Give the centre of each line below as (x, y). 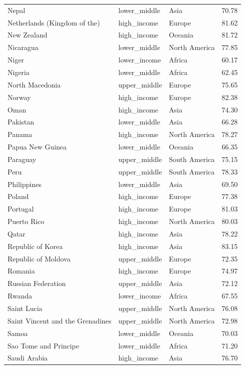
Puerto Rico (26, 221)
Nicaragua (23, 47)
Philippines (24, 184)
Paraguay (22, 159)
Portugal (21, 209)
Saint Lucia (25, 308)
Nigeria (18, 72)
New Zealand (27, 35)
